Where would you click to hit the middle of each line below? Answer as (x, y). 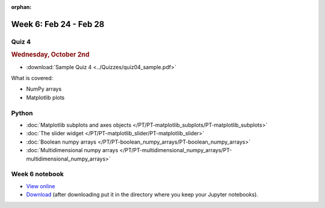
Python (22, 113)
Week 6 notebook (38, 174)
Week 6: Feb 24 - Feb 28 (58, 24)
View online (41, 186)
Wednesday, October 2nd (50, 55)
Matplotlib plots (45, 97)
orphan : (21, 7)
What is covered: (32, 78)
